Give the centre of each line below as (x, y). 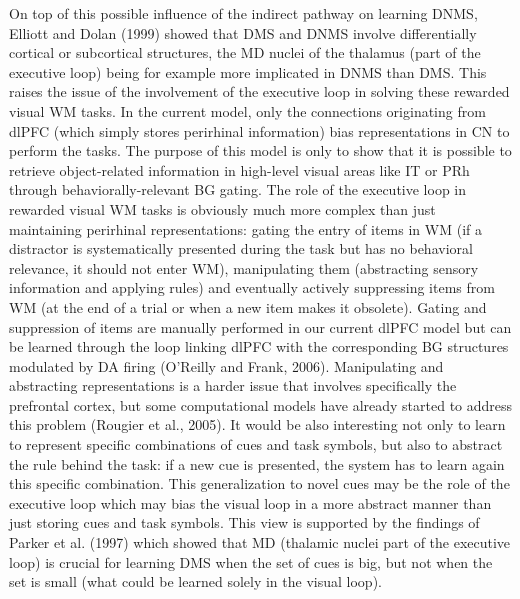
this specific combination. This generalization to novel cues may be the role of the (259, 483)
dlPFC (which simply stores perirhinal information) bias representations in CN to (259, 130)
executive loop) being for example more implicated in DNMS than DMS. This (248, 71)
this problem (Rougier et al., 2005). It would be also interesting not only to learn (257, 424)
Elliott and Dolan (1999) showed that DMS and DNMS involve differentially (243, 32)
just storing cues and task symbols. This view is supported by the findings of (244, 522)
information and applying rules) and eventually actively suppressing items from (252, 287)
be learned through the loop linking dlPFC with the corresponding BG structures (259, 346)
